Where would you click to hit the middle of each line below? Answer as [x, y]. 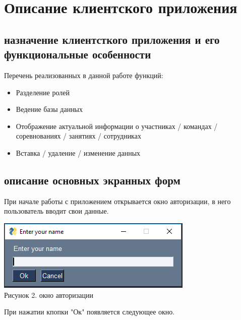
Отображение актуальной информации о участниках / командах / [117, 126]
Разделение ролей [43, 92]
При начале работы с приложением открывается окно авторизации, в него [117, 201]
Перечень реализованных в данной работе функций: [84, 75]
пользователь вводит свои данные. [56, 211]
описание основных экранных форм [92, 180]
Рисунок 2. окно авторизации [49, 295]
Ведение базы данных [49, 109]
